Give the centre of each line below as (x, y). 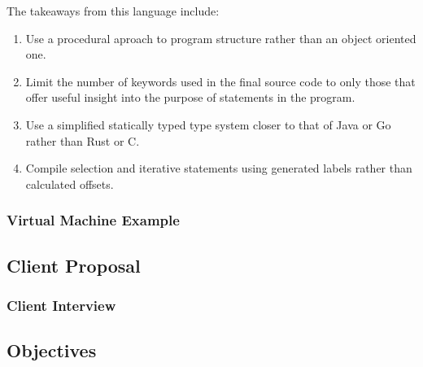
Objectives (52, 350)
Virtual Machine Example (93, 220)
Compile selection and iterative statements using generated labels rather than (219, 168)
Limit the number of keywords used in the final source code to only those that (220, 81)
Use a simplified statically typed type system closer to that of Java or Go (208, 124)
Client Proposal (74, 265)
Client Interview (61, 305)
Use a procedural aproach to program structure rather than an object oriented (221, 38)
